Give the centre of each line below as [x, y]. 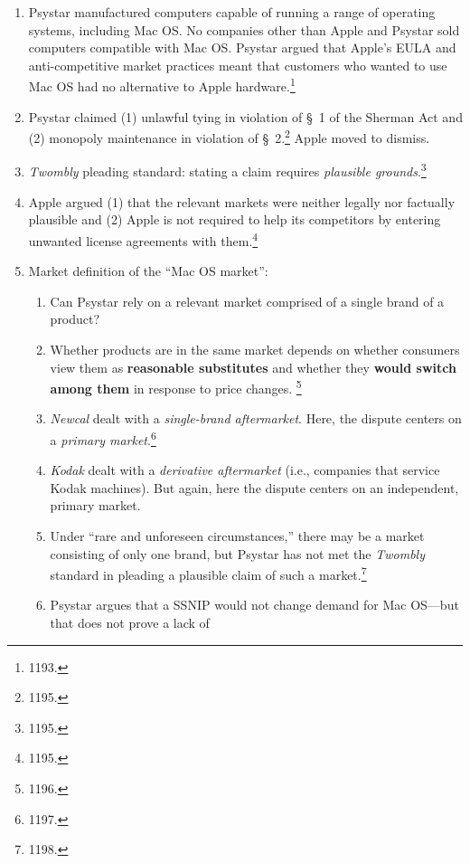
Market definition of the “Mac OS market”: [148, 271]
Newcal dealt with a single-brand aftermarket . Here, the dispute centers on [256, 418]
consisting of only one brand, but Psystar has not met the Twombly [237, 553]
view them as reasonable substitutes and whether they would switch [253, 367]
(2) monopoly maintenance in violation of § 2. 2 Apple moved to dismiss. [229, 136]
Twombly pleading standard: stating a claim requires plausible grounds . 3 [227, 170]
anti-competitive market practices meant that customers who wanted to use [238, 65]
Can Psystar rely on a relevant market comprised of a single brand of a [247, 301]
